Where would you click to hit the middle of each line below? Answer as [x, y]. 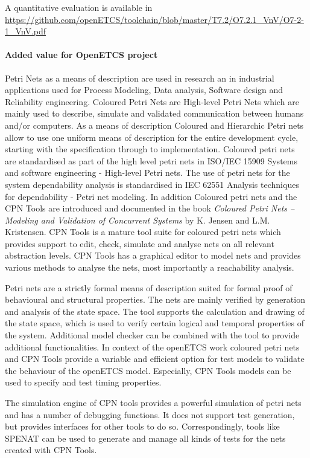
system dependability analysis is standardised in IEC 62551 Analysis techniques [152, 184]
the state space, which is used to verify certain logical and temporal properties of [155, 323]
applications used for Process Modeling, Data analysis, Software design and [144, 90]
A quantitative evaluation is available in [79, 7]
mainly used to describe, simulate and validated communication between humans [154, 113]
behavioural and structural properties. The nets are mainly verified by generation [155, 299]
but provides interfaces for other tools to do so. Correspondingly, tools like [142, 426]
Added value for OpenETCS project [81, 55]
